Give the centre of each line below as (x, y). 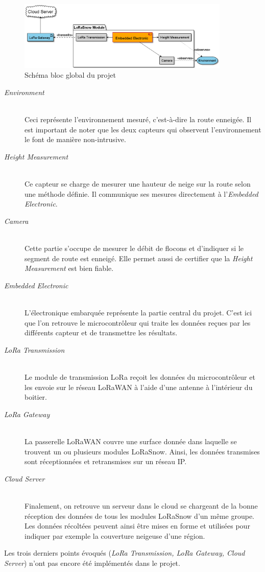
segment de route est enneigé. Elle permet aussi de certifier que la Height (139, 258)
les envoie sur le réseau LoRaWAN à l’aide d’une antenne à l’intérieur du (139, 387)
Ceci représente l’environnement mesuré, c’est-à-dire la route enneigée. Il (138, 119)
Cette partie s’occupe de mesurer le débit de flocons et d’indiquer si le (134, 248)
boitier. (36, 397)
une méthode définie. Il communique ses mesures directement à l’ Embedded (141, 193)
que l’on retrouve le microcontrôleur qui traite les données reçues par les (138, 322)
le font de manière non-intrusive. (75, 139)
